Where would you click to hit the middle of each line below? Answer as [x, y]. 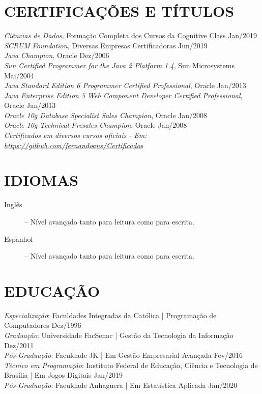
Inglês [13, 204]
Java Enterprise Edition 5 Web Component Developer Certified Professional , [123, 95]
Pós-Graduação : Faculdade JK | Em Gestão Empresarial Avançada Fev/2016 [124, 355]
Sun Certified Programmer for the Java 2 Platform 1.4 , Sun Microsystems [119, 65]
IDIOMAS [41, 180]
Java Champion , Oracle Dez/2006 [57, 55]
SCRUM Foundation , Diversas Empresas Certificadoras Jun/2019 [106, 45]
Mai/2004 [19, 75]
